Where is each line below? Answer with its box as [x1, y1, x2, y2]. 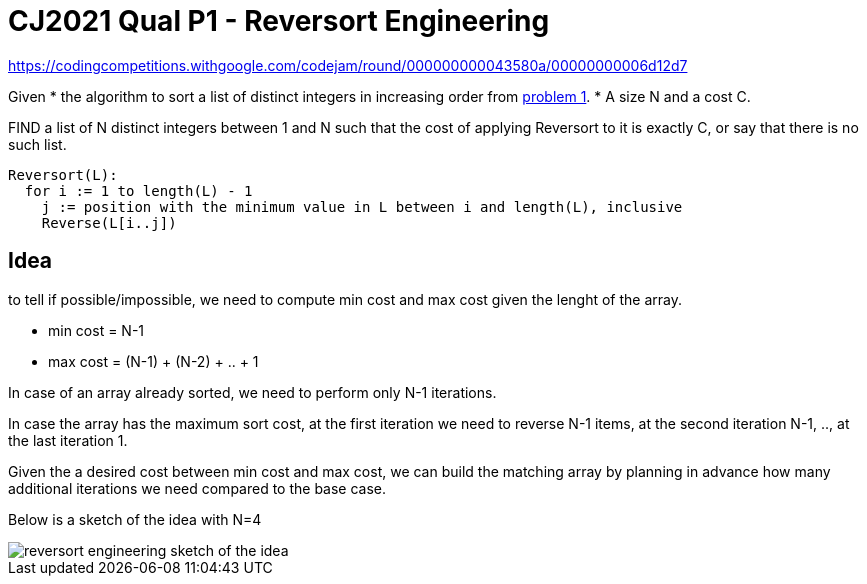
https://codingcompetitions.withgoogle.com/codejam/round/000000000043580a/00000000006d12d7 [8, 56, 688, 74]
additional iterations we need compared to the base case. [8, 479, 387, 497]
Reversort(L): [8, 166, 118, 183]
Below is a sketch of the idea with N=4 [8, 510, 262, 528]
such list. [8, 135, 67, 153]
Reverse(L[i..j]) [41, 214, 177, 231]
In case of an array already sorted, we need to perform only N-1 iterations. [8, 383, 497, 401]
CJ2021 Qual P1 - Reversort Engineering [8, 4, 550, 38]
